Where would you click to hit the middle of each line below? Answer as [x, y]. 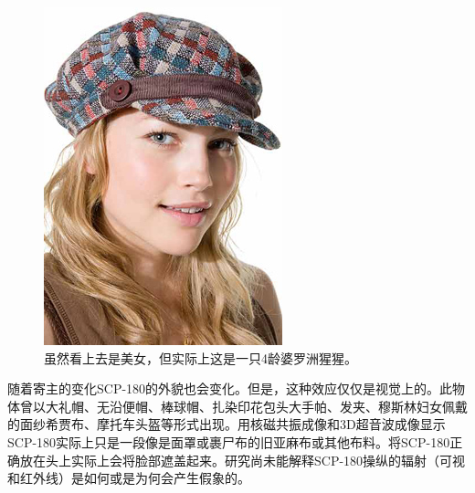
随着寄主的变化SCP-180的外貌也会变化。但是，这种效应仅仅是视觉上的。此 [230, 388]
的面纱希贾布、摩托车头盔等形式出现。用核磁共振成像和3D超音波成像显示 [227, 424]
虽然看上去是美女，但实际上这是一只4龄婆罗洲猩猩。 [201, 357]
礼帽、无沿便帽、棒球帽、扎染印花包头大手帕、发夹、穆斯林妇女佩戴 [263, 406]
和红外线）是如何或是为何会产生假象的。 [129, 478]
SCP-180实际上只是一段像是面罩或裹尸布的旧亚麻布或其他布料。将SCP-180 [229, 441]
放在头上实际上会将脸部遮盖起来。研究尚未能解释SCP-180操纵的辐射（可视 [243, 460]
